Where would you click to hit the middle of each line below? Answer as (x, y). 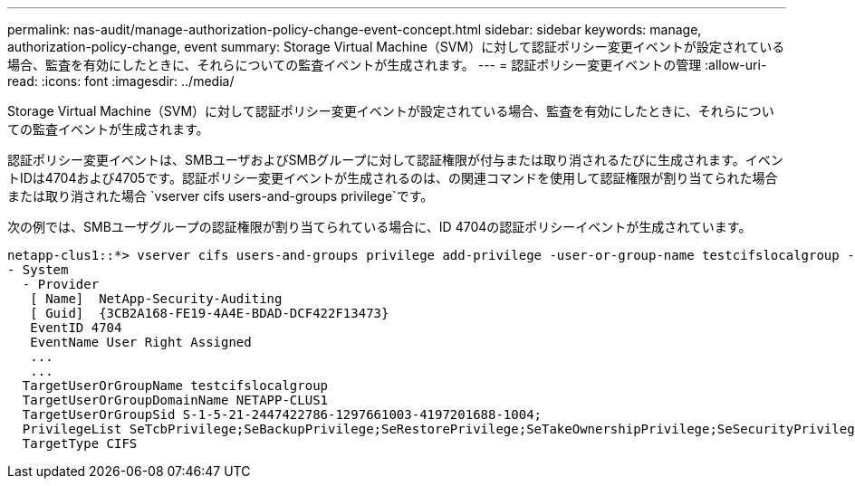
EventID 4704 (76, 328)
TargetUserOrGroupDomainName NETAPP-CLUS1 (175, 400)
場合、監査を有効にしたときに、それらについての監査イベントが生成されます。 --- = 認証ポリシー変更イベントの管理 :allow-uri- (387, 65)
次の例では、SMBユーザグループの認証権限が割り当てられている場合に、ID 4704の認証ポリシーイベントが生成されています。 (379, 227)
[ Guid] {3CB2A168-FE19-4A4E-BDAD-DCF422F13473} (210, 313)
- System (38, 270)
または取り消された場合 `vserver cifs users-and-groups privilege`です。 (221, 196)
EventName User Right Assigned (141, 342)
